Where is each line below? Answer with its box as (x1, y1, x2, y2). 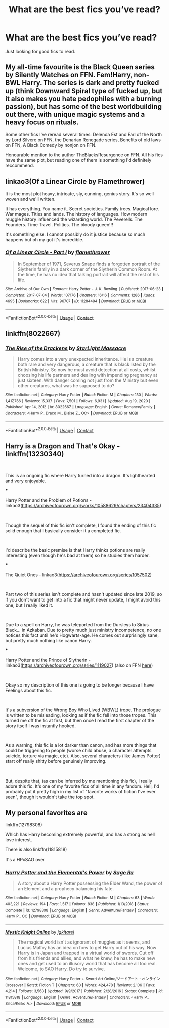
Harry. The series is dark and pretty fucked (22, 79, 159, 88)
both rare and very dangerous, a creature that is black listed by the (17, 361, 156, 368)
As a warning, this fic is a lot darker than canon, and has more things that (5, 742, 157, 748)
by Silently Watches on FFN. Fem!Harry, (5, 71, 133, 79)
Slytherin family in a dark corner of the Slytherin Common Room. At (17, 266, 157, 272)
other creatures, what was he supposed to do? (17, 383, 115, 389)
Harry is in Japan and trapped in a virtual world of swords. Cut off (17, 950, 154, 956)
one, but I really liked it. (5, 602, 54, 608)
